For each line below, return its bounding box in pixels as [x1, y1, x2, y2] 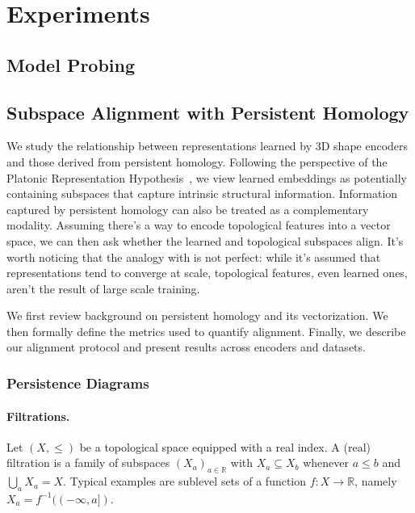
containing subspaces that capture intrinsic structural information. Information [6, 185, 398, 202]
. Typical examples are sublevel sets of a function [63, 473, 307, 490]
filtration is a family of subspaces [6, 454, 170, 471]
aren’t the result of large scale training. [6, 280, 200, 296]
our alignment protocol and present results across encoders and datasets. [6, 338, 366, 355]
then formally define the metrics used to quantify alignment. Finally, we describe [6, 322, 406, 339]
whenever [303, 454, 350, 471]
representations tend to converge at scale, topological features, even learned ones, [6, 264, 408, 281]
